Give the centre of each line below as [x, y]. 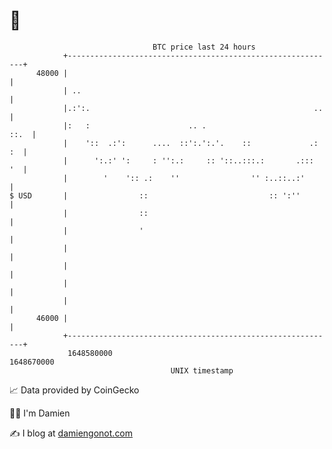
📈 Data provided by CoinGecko [74, 390]
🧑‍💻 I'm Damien [40, 413]
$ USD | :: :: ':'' [155, 195]
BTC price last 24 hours [204, 47]
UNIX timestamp [202, 370]
